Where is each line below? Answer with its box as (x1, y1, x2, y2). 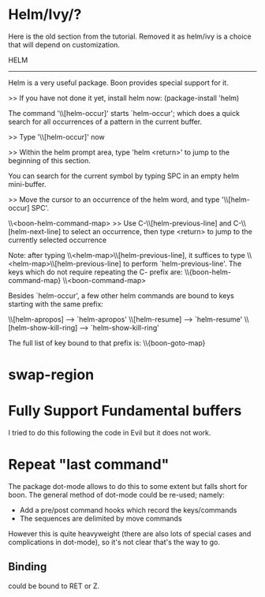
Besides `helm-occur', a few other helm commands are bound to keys (8, 290, 234, 300)
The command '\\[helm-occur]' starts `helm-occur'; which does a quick (8, 108, 241, 118)
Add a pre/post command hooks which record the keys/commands (19, 506, 237, 514)
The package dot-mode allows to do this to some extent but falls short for (8, 482, 248, 491)
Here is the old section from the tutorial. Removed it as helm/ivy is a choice (8, 32, 252, 41)
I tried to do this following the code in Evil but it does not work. (8, 428, 211, 438)
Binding (8, 560, 47, 573)
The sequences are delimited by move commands (19, 514, 183, 523)
